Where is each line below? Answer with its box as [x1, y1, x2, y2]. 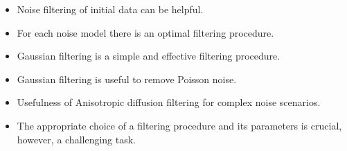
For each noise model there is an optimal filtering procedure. [17, 25, 274, 39]
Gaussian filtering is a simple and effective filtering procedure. [17, 48, 281, 63]
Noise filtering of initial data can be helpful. [17, 2, 204, 16]
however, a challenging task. [17, 132, 136, 146]
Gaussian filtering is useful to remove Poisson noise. [17, 71, 237, 86]
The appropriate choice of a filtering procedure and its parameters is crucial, [17, 118, 342, 132]
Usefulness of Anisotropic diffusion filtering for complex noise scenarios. [17, 95, 321, 109]
